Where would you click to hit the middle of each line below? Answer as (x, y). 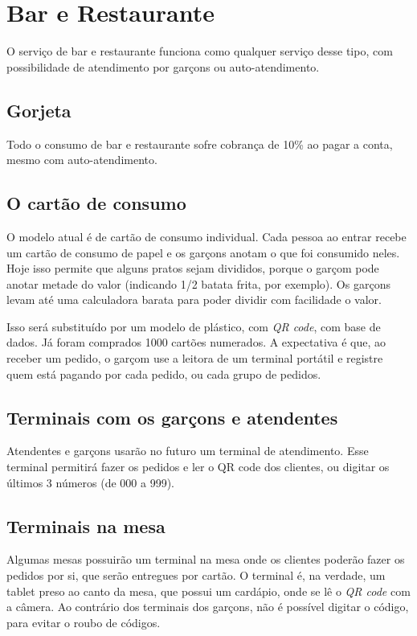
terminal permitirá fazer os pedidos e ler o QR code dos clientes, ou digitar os (198, 467)
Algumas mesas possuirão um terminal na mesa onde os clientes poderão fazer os (206, 559)
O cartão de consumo (96, 203)
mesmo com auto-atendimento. (82, 160)
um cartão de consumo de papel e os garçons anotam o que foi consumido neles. (203, 252)
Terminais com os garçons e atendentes (172, 417)
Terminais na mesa (86, 525)
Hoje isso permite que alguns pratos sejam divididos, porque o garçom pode (193, 268)
